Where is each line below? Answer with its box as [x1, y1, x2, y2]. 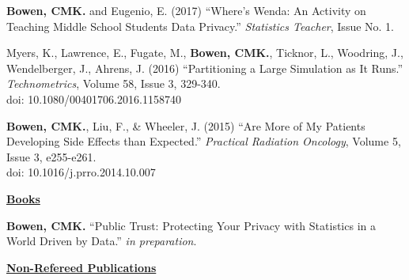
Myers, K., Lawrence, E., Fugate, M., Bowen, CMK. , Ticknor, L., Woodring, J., [6, 44, 403, 61]
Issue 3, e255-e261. [6, 148, 97, 165]
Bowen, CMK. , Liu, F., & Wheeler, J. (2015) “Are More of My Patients [6, 117, 365, 134]
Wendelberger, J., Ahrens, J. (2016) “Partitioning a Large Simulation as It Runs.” [6, 59, 403, 76]
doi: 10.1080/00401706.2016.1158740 [6, 90, 181, 107]
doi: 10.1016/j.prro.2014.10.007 [6, 164, 156, 180]
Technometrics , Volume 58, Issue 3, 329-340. [6, 75, 221, 92]
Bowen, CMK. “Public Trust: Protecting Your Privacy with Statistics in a [6, 217, 376, 233]
